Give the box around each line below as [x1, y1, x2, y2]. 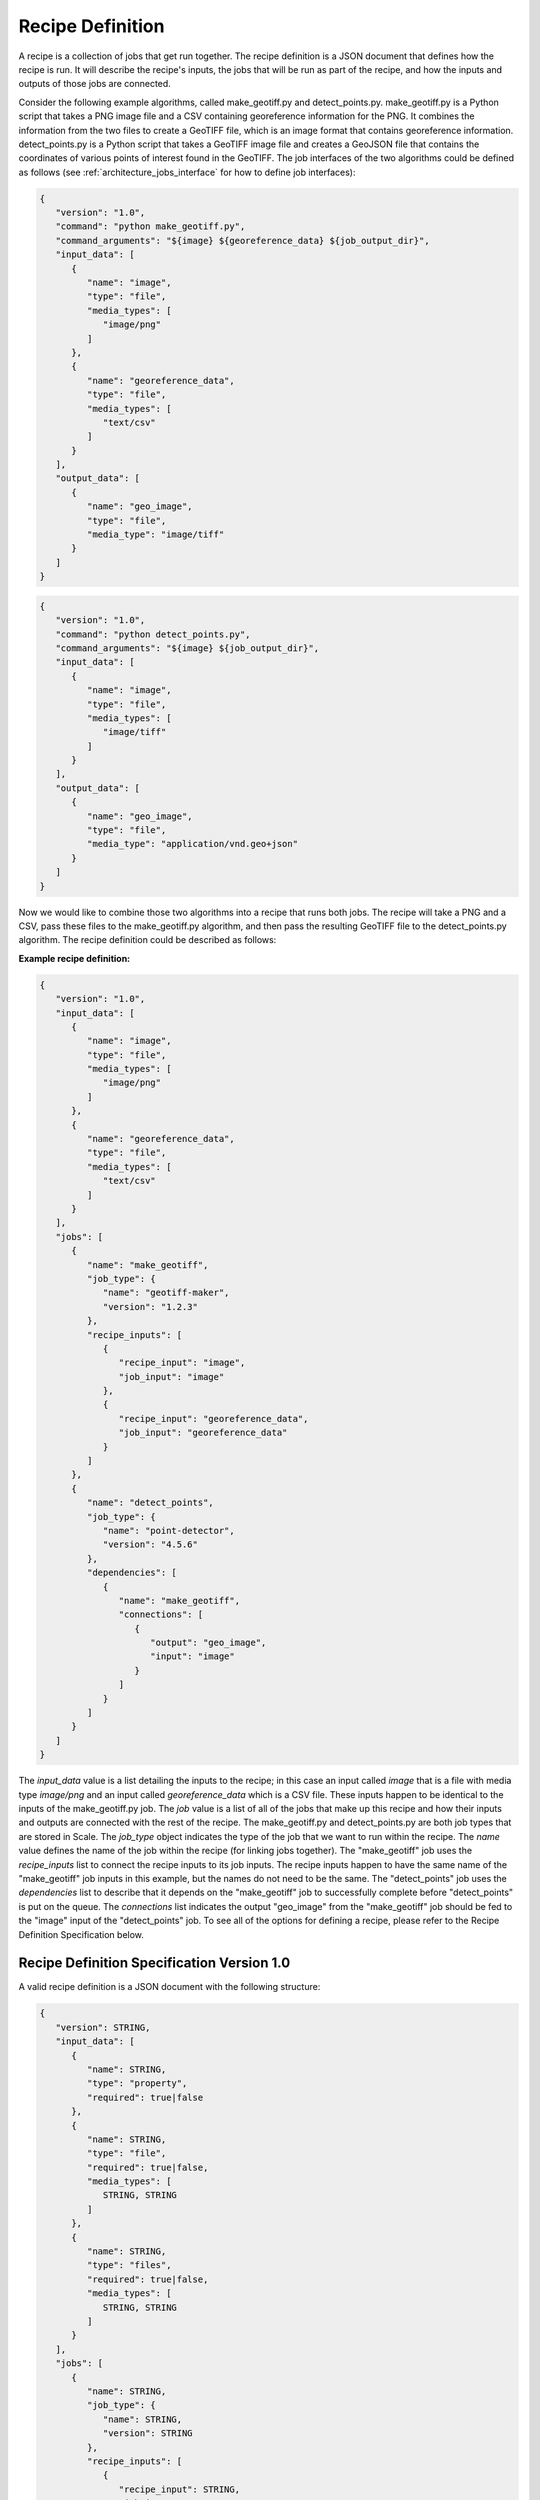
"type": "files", [86, 2260, 172, 2271]
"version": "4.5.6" [102, 1539, 199, 1550]
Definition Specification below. [18, 1928, 145, 1940]
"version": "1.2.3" [102, 1301, 199, 1312]
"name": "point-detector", [102, 1525, 235, 1536]
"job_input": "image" [118, 1371, 225, 1382]
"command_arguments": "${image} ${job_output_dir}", [55, 642, 320, 654]
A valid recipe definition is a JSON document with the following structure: [18, 1981, 321, 1993]
